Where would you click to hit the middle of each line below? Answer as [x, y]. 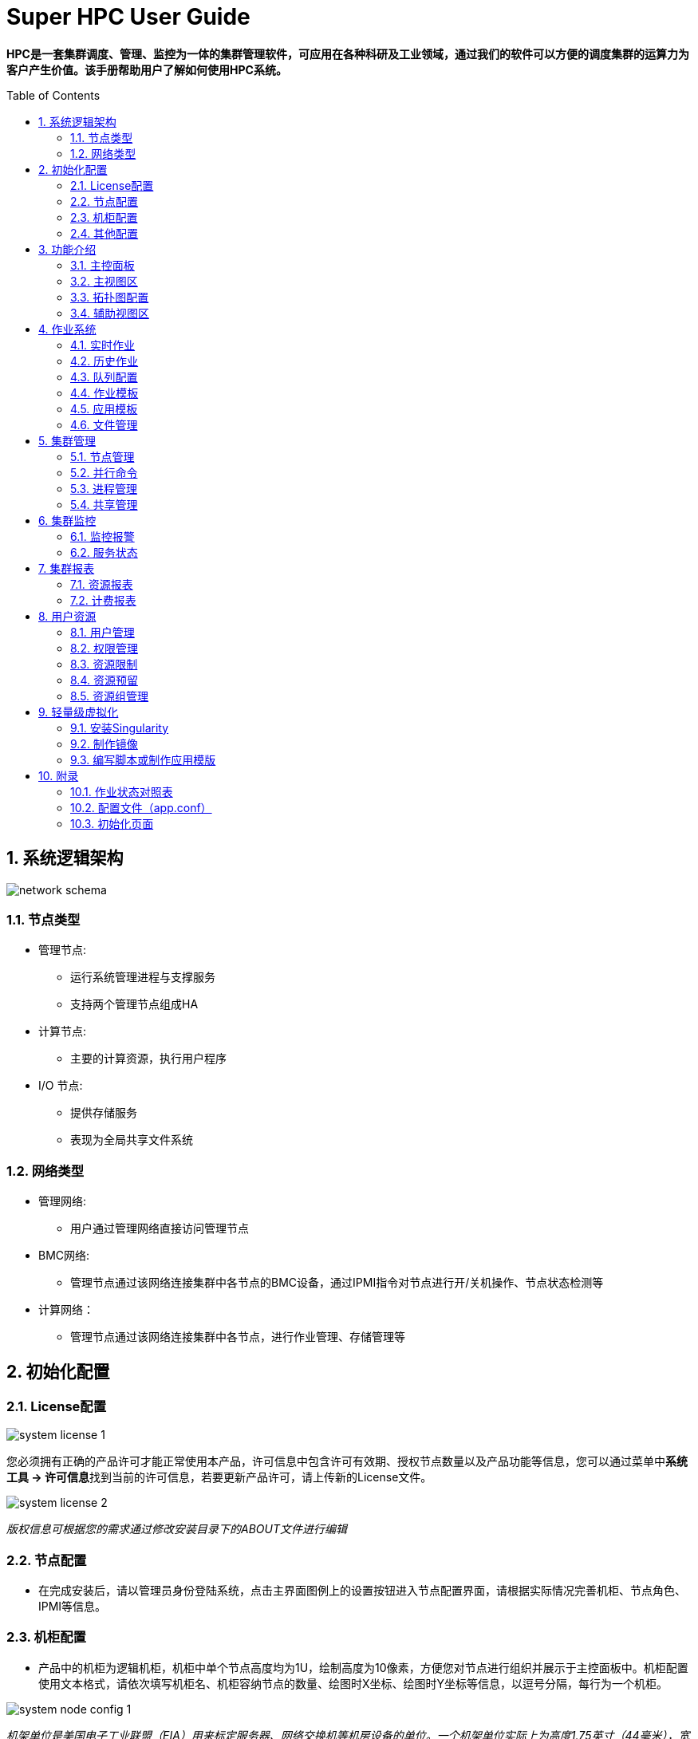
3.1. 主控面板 [103, 265]
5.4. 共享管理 [104, 504]
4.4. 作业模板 [105, 392]
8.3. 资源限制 [104, 664]
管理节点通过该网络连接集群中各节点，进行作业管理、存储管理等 [238, 1337]
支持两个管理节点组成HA [134, 1004]
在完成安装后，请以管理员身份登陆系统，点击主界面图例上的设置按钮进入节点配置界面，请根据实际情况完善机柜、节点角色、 [362, 1591]
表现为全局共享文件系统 [132, 1140]
